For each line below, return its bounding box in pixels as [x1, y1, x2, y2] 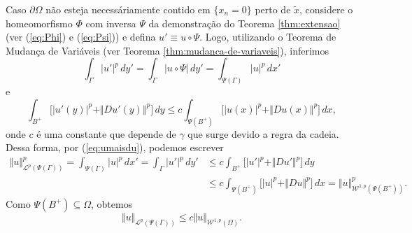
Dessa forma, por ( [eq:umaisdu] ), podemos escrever [6, 140, 224, 155]
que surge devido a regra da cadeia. [187, 126, 339, 141]
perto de [255, 2, 291, 16]
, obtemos [91, 196, 133, 211]
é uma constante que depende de [36, 126, 176, 141]
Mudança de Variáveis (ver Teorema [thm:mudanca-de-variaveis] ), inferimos [6, 43, 329, 57]
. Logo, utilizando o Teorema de [199, 29, 336, 44]
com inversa [85, 15, 136, 30]
